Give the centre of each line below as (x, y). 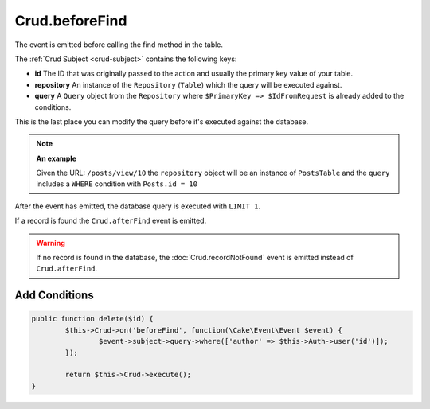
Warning (51, 243)
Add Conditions (55, 296)
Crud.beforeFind (71, 21)
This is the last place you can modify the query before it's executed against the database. (162, 121)
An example (57, 158)
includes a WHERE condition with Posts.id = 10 (117, 184)
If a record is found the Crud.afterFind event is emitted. (111, 221)
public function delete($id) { (93, 319)
